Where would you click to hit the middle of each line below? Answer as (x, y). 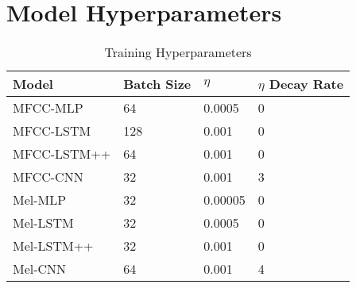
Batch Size (157, 84)
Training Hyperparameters (178, 52)
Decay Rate (306, 84)
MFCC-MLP (48, 108)
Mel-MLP (40, 200)
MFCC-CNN (48, 177)
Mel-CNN (40, 269)
